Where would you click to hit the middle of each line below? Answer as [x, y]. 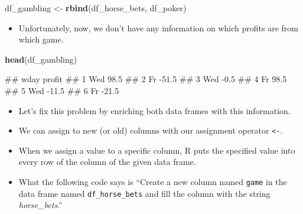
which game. [41, 39]
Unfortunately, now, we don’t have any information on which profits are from [159, 27]
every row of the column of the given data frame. [107, 162]
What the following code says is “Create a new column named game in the [153, 181]
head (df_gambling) [41, 59]
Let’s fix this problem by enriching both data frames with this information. [154, 110]
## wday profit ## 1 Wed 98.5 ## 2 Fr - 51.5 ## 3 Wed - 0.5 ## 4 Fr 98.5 [146, 79]
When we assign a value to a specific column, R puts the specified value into [157, 150]
